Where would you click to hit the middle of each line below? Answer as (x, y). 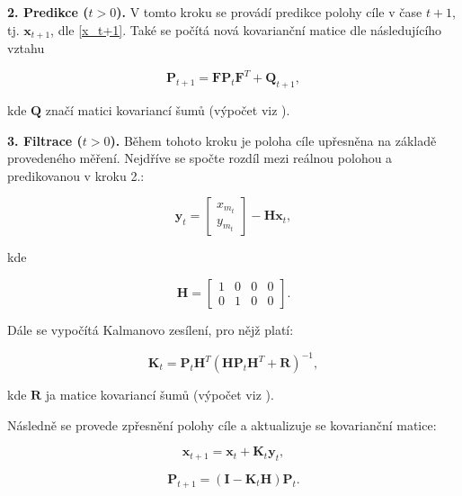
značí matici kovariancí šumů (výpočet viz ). (168, 109)
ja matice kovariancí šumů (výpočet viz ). (160, 394)
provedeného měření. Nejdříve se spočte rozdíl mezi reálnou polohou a (200, 158)
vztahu (26, 48)
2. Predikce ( (48, 12)
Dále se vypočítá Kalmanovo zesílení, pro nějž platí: (151, 329)
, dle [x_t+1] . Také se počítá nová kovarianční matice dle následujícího (246, 29)
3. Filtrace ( (45, 140)
